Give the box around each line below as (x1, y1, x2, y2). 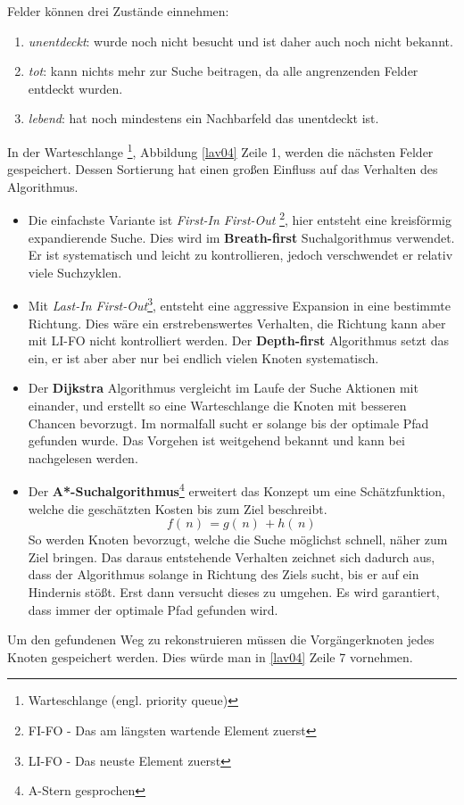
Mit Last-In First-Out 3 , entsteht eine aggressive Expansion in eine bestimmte (28, 294, 451, 315)
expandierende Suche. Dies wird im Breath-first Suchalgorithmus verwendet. (28, 228, 455, 246)
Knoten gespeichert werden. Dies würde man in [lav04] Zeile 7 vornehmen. (7, 647, 413, 666)
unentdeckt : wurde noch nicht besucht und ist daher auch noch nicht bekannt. (28, 31, 453, 50)
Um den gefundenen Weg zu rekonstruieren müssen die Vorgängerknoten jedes (7, 630, 435, 649)
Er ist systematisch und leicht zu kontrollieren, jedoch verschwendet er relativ (28, 245, 453, 264)
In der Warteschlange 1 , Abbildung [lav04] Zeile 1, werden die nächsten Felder (7, 139, 434, 161)
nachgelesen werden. (28, 448, 138, 467)
